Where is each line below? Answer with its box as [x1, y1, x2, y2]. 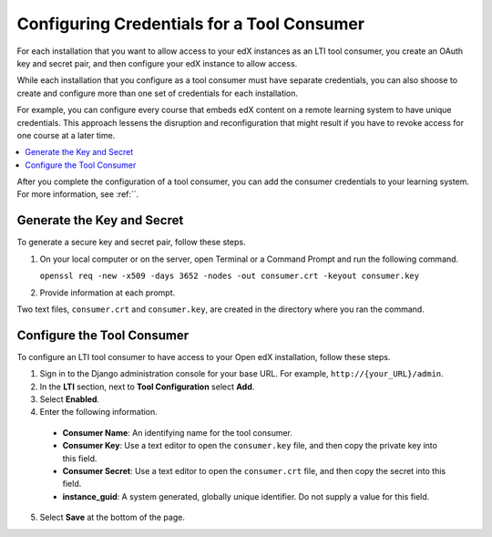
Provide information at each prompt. [39, 287, 176, 298]
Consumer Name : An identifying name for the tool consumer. [62, 427, 293, 438]
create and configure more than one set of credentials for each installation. [16, 88, 299, 98]
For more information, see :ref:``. [16, 189, 139, 200]
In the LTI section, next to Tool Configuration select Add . [39, 381, 255, 392]
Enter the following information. [39, 407, 159, 418]
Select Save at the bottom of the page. [39, 511, 186, 523]
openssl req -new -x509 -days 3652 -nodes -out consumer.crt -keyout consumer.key [39, 271, 419, 282]
